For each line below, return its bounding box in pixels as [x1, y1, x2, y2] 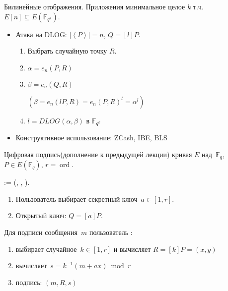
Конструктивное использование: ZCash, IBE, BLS [15, 132, 167, 143]
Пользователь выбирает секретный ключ [15, 193, 138, 204]
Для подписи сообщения [4, 227, 77, 237]
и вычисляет [113, 243, 151, 254]
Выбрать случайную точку [27, 46, 107, 56]
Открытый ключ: [15, 210, 67, 221]
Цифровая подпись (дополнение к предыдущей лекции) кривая [4, 149, 192, 159]
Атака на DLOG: [15, 29, 67, 39]
